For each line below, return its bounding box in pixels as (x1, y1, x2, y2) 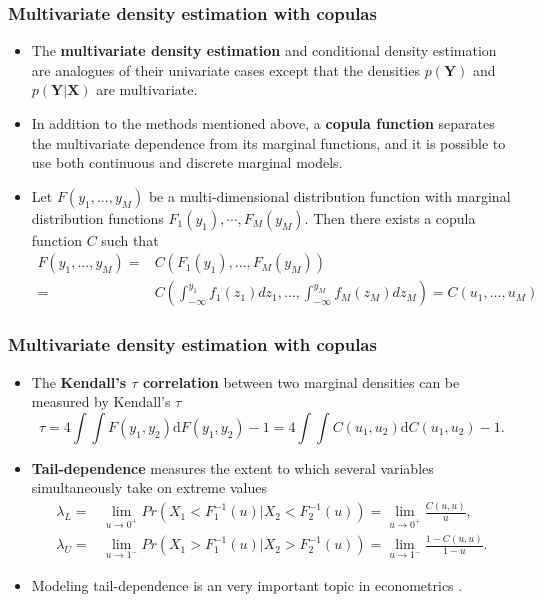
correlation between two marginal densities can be (142, 371, 460, 392)
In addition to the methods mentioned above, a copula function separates (31, 113, 495, 133)
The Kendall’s (31, 371, 127, 392)
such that (101, 229, 159, 250)
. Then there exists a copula (304, 207, 476, 228)
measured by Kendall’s (31, 391, 171, 412)
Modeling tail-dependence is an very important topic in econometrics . (31, 574, 463, 595)
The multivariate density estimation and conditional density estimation (31, 40, 497, 61)
